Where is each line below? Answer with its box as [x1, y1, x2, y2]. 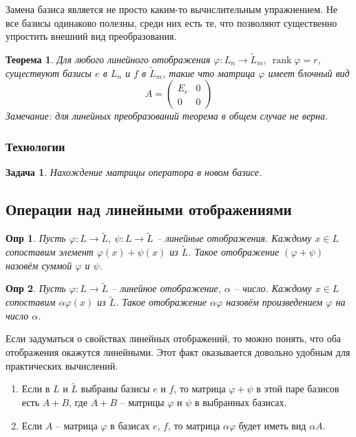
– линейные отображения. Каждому [156, 231, 312, 245]
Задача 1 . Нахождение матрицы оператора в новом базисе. [6, 165, 262, 179]
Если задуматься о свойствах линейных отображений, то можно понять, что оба [6, 331, 341, 346]
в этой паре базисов [256, 381, 339, 396]
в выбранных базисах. [194, 395, 287, 410]
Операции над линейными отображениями [6, 199, 292, 220]
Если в [21, 381, 50, 396]
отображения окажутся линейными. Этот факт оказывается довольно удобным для [6, 345, 350, 359]
